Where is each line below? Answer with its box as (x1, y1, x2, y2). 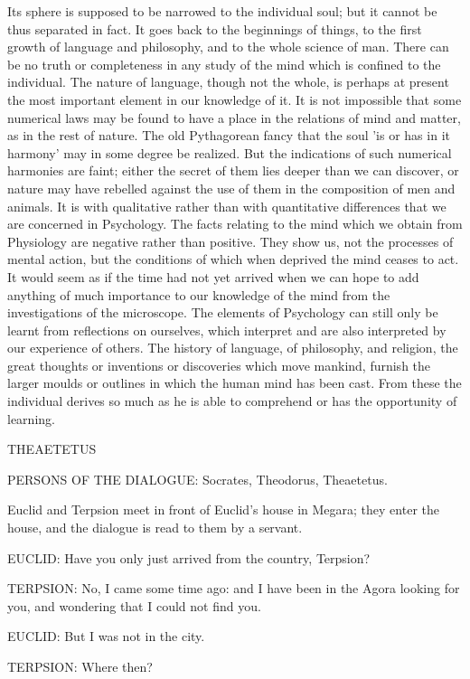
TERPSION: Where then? (7, 657, 153, 675)
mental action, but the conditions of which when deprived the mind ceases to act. (7, 250, 459, 269)
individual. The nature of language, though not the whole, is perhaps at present (7, 72, 449, 91)
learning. (7, 409, 55, 428)
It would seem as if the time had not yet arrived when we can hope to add (7, 267, 419, 286)
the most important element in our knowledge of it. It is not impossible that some (7, 90, 462, 108)
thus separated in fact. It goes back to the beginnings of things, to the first (7, 19, 422, 38)
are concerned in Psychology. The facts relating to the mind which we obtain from (7, 214, 463, 233)
